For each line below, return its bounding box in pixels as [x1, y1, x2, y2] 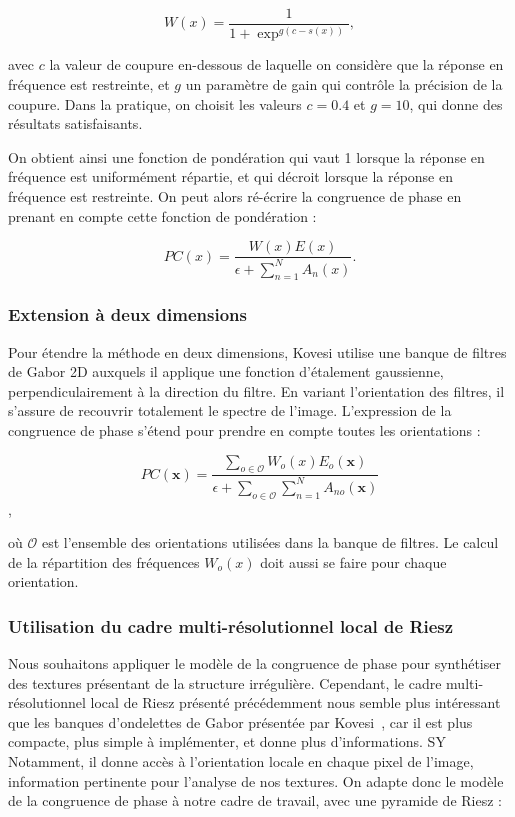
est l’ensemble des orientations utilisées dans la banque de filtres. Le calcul [41, 532, 499, 553]
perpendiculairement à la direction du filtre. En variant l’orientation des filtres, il [8, 380, 505, 401]
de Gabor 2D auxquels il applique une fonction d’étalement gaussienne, [8, 361, 444, 382]
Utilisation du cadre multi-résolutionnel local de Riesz [8, 613, 454, 638]
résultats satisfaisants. [8, 113, 143, 134]
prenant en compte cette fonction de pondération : [8, 205, 317, 226]
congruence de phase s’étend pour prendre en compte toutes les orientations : [8, 419, 481, 440]
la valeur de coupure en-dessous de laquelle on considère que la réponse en [49, 54, 504, 75]
